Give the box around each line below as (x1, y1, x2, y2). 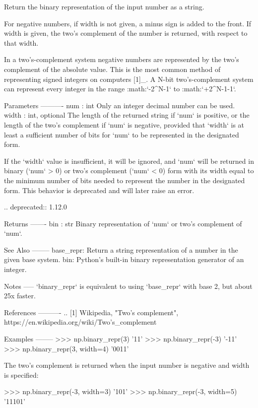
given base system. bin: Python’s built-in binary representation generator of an (4, 254, 244, 265)
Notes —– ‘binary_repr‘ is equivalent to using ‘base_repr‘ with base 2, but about (4, 280, 253, 291)
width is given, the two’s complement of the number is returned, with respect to (4, 28, 248, 38)
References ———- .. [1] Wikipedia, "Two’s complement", (4, 307, 179, 317)
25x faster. (4, 290, 36, 301)
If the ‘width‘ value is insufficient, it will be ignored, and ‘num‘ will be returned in (4, 155, 254, 166)
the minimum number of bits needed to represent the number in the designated (4, 175, 245, 185)
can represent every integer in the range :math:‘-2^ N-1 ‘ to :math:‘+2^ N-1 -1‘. (4, 83, 236, 94)
